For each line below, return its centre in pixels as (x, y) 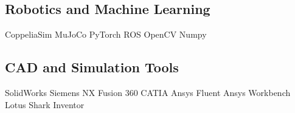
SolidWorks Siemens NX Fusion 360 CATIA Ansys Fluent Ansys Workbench (148, 92)
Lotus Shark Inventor (45, 104)
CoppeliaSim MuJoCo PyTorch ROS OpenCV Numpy (106, 34)
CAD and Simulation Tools (92, 67)
